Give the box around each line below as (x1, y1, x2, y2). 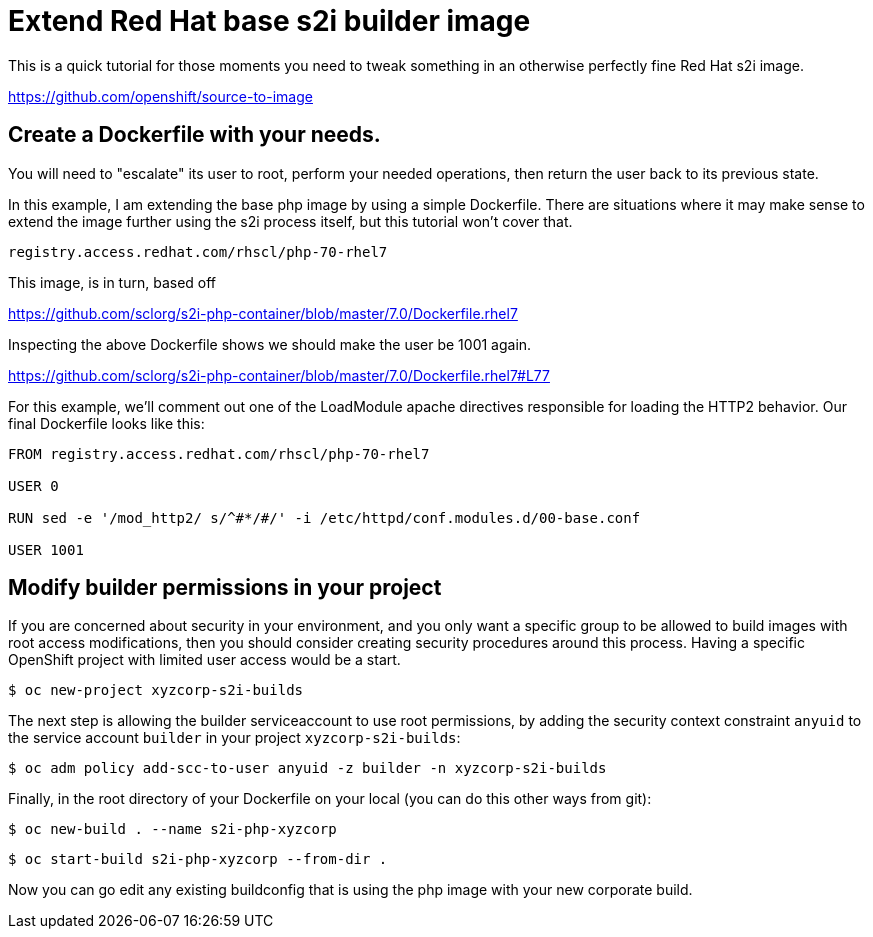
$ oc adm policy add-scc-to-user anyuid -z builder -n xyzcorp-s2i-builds (8, 760, 607, 777)
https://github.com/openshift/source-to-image (8, 87, 313, 105)
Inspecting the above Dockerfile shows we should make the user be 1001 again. (8, 335, 532, 353)
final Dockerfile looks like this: (8, 414, 205, 432)
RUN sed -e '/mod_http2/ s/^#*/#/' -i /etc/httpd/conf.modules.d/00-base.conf (8, 509, 641, 526)
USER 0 (8, 477, 59, 494)
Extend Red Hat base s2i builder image (8, 4, 531, 38)
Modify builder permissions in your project (8, 575, 442, 601)
